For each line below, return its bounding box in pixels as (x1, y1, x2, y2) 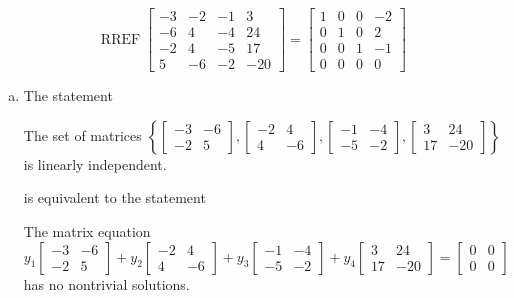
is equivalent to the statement (23, 187, 206, 208)
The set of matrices (23, 124, 142, 145)
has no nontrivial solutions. (23, 273, 190, 294)
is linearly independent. (23, 153, 167, 174)
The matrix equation (23, 220, 151, 241)
